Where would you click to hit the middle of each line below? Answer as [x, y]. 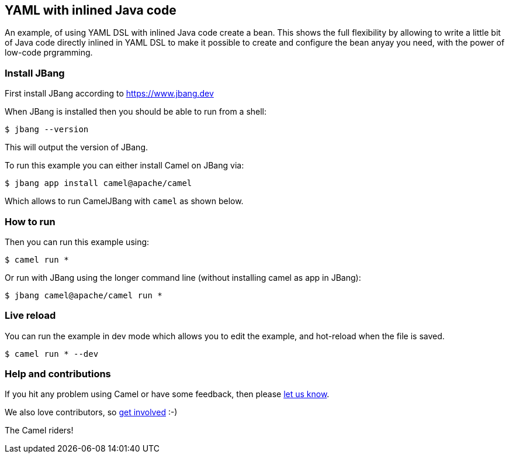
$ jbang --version [47, 130]
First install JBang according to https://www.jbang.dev [109, 94]
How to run [30, 221]
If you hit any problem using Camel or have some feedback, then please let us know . [167, 394]
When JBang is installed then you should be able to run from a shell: [136, 112]
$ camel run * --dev [52, 354]
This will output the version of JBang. [77, 147]
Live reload [30, 316]
